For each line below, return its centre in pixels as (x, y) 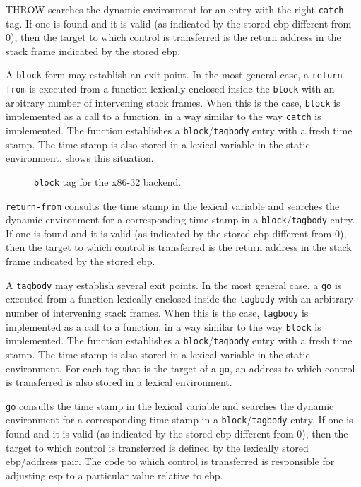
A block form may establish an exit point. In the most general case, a (157, 75)
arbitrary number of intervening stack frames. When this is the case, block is (173, 102)
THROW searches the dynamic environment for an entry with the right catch (175, 9)
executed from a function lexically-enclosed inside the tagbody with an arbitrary (180, 299)
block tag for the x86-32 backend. (108, 181)
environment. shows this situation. (80, 158)
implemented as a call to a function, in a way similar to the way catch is (164, 116)
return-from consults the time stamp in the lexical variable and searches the (173, 205)
